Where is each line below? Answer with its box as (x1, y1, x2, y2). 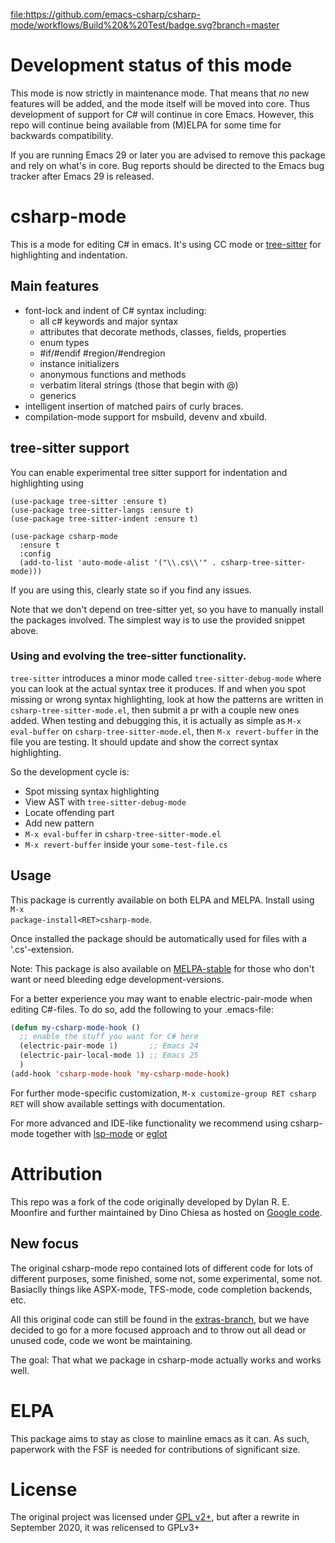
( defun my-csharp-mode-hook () (10, 1022, 141, 1033)
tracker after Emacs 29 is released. (10, 170, 155, 182)
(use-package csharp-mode (10, 531, 118, 541)
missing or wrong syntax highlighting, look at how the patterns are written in (10, 693, 324, 705)
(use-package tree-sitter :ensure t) (10, 496, 168, 506)
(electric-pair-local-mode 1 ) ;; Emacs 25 (19, 1050, 199, 1061)
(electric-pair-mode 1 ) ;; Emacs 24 (19, 1041, 199, 1051)
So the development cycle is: (10, 765, 130, 778)
